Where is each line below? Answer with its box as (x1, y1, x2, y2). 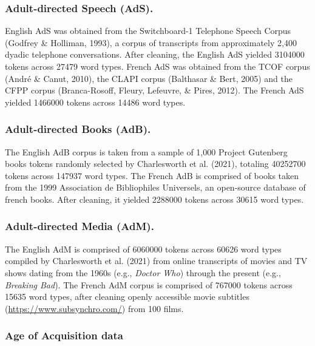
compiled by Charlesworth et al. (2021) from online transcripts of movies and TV (5, 254, 308, 267)
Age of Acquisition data (5, 328, 123, 343)
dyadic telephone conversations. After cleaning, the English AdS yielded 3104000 (5, 48, 305, 61)
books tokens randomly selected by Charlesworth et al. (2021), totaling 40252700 (5, 157, 306, 170)
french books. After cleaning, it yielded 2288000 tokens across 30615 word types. (5, 192, 304, 205)
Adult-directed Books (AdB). (5, 121, 151, 137)
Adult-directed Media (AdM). (5, 219, 154, 234)
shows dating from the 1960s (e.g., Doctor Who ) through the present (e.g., (5, 266, 281, 279)
